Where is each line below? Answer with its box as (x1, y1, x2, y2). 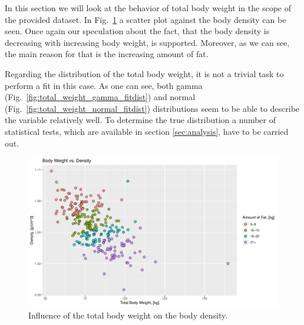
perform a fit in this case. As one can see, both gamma (5, 79, 203, 91)
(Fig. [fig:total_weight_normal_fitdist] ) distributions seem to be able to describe (5, 102, 300, 114)
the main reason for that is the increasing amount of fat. (5, 48, 209, 60)
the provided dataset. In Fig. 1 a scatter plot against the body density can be (5, 13, 286, 25)
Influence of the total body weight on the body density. (28, 309, 228, 321)
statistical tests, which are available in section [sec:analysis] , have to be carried (5, 125, 289, 137)
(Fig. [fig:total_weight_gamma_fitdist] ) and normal (5, 91, 196, 103)
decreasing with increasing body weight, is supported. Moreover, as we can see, (5, 36, 290, 48)
